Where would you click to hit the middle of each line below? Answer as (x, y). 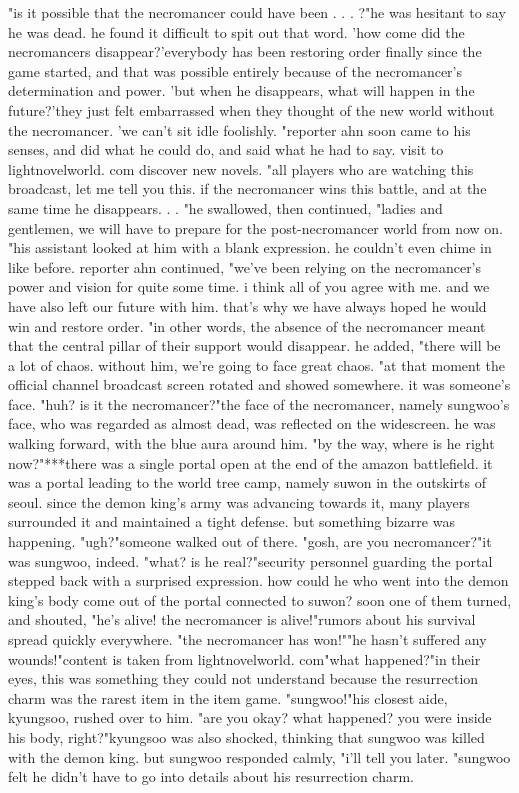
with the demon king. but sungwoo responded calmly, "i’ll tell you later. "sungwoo (259, 756)
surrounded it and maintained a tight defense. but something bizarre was (231, 521)
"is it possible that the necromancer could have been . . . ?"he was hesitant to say (257, 12)
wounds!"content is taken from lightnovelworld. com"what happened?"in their (244, 658)
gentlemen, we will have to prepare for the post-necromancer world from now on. (255, 227)
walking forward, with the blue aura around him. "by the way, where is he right (251, 443)
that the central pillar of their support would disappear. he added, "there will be (254, 345)
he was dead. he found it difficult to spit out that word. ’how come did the (236, 31)
